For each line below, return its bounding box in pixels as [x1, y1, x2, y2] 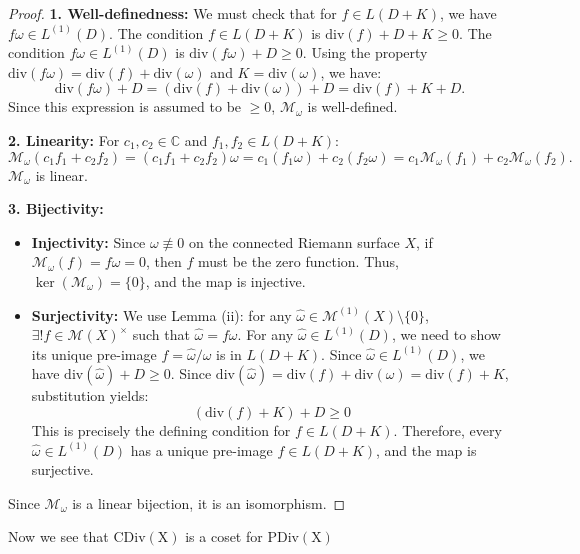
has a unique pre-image [130, 439, 273, 460]
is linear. [35, 164, 88, 185]
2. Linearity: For [8, 129, 120, 150]
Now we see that [8, 526, 109, 547]
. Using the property [302, 42, 428, 63]
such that [132, 324, 190, 345]
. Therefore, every [393, 419, 502, 440]
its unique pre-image [31, 343, 157, 364]
